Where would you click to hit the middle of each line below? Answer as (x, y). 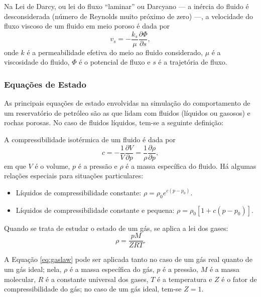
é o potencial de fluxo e (115, 62)
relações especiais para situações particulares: (74, 176)
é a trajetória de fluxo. (193, 62)
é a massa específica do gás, (112, 269)
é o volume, (52, 166)
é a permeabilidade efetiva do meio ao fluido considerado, (115, 52)
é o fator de (239, 279)
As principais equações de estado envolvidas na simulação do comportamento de (127, 103)
